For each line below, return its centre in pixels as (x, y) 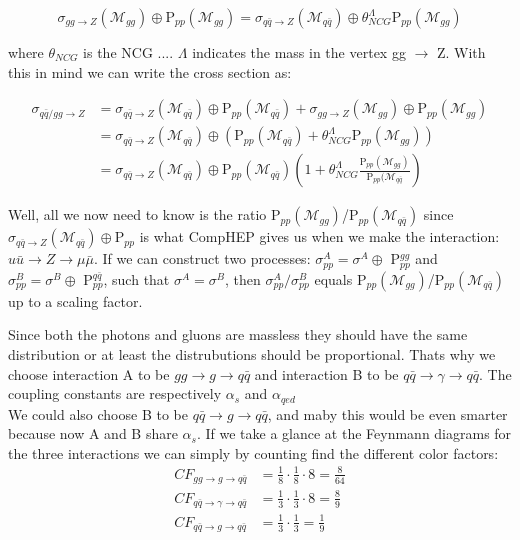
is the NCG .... (128, 52)
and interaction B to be (326, 373)
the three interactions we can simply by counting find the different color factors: (253, 452)
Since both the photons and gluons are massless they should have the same (238, 334)
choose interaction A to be (89, 373)
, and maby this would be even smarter (387, 413)
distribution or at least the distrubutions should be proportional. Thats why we (252, 353)
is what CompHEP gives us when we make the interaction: (319, 236)
